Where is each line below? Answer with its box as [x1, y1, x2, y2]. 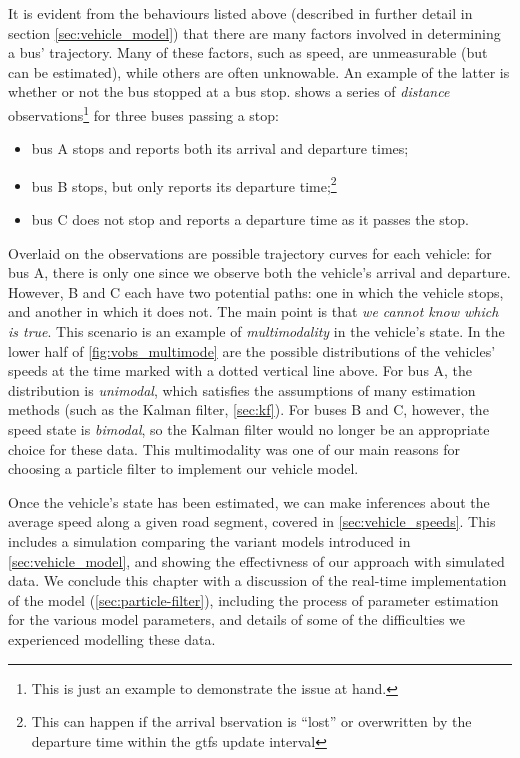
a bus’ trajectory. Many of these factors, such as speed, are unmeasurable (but [8, 42, 488, 63]
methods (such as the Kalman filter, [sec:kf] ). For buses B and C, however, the [8, 399, 489, 420]
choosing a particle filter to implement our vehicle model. [8, 458, 359, 479]
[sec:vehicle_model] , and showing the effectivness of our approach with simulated [8, 550, 505, 571]
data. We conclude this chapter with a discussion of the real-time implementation [8, 570, 507, 591]
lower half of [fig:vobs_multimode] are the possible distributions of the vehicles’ [8, 340, 496, 361]
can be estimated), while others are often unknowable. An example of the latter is [8, 61, 510, 82]
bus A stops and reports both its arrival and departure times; [31, 138, 409, 159]
